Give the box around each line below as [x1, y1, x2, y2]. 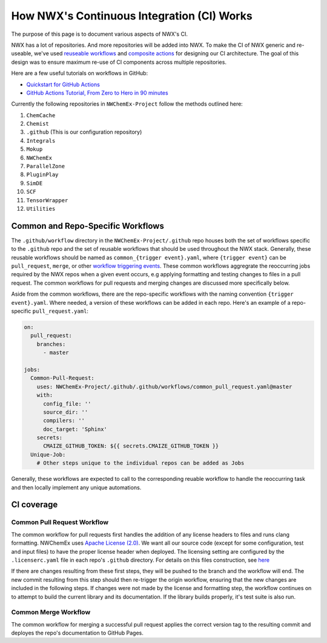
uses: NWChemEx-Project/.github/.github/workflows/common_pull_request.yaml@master [36, 383, 292, 390]
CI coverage [11, 500, 58, 510]
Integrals [26, 137, 56, 144]
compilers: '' [43, 417, 85, 424]
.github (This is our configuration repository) [26, 128, 142, 136]
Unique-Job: [30, 451, 66, 458]
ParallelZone [26, 163, 65, 170]
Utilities [26, 205, 56, 212]
